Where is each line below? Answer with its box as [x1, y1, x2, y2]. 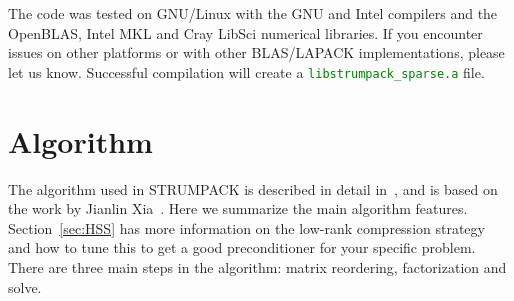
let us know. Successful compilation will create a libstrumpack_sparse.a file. [8, 61, 485, 82]
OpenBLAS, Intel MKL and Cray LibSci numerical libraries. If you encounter [8, 22, 483, 43]
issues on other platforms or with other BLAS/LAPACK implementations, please [8, 42, 505, 63]
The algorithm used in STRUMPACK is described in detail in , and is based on [8, 178, 498, 199]
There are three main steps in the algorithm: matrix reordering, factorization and [8, 256, 507, 277]
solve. [8, 276, 42, 297]
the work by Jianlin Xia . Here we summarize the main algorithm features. [8, 198, 468, 219]
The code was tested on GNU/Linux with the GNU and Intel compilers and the [8, 3, 498, 23]
